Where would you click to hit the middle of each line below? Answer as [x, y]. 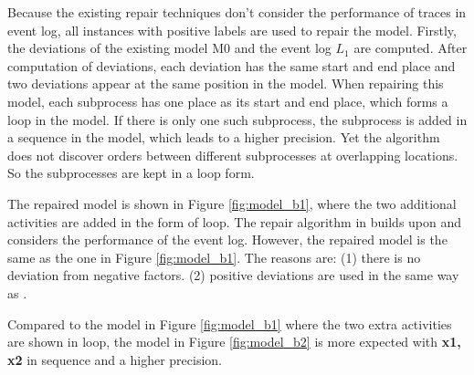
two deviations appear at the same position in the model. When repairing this [226, 83]
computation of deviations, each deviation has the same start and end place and [232, 65]
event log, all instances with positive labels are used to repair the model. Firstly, [232, 30]
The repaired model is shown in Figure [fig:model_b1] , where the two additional [232, 203]
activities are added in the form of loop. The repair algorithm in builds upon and [235, 221]
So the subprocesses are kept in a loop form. [131, 173]
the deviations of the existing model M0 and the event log [169, 48]
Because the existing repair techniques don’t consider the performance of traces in [237, 12]
